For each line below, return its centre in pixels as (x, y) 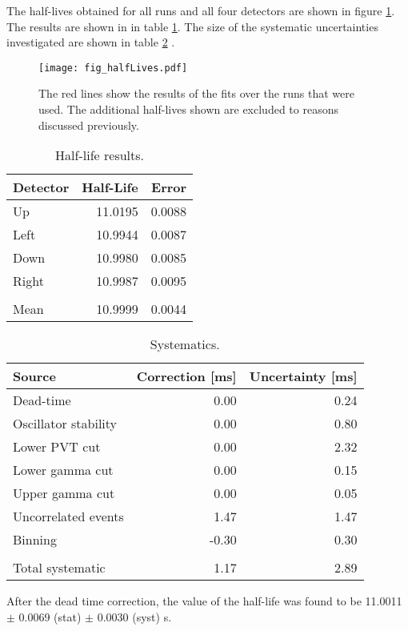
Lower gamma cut (63, 470)
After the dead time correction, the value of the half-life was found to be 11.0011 (204, 601)
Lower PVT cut (57, 447)
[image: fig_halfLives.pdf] (113, 68)
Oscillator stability (65, 424)
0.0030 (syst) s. (134, 616)
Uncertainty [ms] (303, 376)
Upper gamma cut (64, 493)
